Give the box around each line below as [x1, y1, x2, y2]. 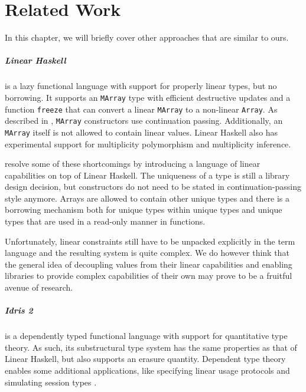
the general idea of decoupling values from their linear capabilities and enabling [5, 258, 292, 270]
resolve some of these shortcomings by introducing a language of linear [5, 157, 261, 170]
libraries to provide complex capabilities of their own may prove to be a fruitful [5, 269, 292, 282]
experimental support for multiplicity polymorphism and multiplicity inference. [5, 137, 291, 150]
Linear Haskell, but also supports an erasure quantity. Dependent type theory [5, 353, 286, 365]
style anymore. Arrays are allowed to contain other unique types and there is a [5, 192, 289, 204]
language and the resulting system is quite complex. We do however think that [5, 246, 289, 259]
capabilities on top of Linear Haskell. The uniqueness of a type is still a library [5, 169, 290, 181]
